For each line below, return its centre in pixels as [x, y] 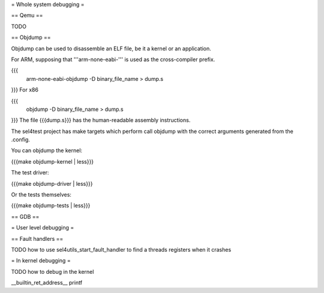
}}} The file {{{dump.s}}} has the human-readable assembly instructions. [101, 120]
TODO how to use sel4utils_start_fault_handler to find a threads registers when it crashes [121, 249]
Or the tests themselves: [41, 195]
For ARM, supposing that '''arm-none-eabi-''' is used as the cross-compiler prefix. [113, 59]
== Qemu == [27, 16]
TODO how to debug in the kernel [52, 271]
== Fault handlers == [37, 238]
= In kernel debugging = [41, 261]
